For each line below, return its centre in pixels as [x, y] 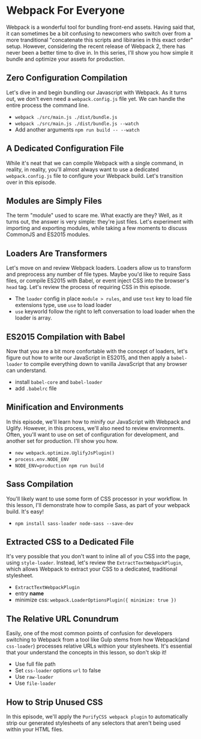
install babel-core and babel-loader [59, 382]
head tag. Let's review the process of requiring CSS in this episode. [89, 287]
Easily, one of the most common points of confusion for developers [89, 633]
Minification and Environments [65, 407]
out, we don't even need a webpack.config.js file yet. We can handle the [96, 99]
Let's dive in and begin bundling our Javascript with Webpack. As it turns [97, 92]
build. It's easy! [25, 511]
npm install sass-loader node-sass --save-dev [74, 523]
